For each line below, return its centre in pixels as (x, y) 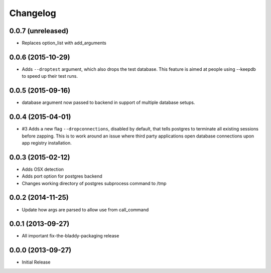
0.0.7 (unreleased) (39, 31)
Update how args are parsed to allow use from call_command (85, 210)
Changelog (33, 13)
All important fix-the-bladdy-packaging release (71, 236)
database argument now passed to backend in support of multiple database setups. (108, 102)
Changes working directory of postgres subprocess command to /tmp (94, 183)
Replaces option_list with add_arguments (64, 43)
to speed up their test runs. (50, 76)
